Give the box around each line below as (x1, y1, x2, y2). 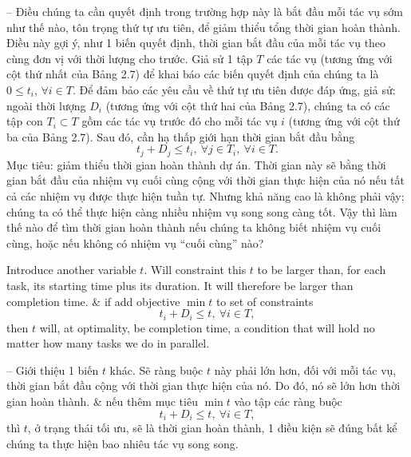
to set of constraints (215, 292, 314, 309)
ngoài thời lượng (6, 97, 86, 113)
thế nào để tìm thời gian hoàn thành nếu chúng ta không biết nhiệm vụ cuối (6, 219, 381, 236)
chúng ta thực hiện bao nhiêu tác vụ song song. (6, 435, 239, 451)
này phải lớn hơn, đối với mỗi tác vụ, (214, 361, 397, 378)
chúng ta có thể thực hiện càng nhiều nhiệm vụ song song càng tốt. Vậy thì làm (6, 203, 397, 220)
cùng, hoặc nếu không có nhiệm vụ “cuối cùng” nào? (6, 234, 264, 251)
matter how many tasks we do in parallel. (6, 335, 210, 352)
